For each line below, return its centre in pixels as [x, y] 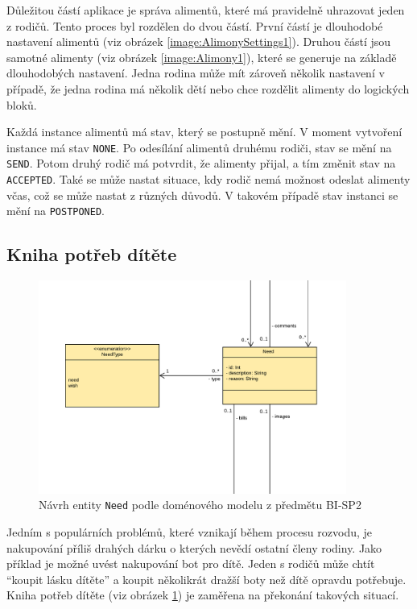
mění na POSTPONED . [56, 211]
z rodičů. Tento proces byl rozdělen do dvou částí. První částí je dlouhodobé [195, 25]
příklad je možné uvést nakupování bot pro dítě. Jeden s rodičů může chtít [191, 563]
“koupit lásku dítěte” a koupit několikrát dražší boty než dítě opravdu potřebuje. [206, 579]
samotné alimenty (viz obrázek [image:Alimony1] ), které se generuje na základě [202, 57]
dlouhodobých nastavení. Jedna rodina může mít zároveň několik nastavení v [196, 73]
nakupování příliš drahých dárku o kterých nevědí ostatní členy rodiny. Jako [194, 547]
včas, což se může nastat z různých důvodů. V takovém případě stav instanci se [202, 195]
